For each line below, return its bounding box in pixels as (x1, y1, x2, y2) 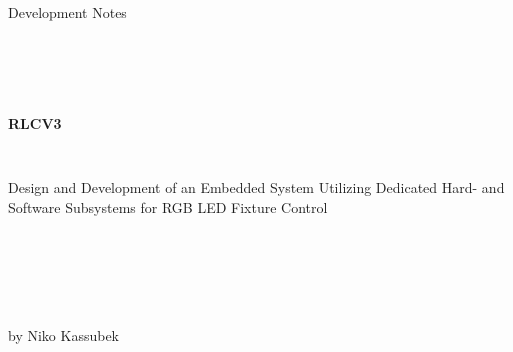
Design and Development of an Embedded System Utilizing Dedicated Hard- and (8, 177, 505, 198)
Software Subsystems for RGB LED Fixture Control (8, 197, 328, 218)
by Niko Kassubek (8, 325, 119, 346)
